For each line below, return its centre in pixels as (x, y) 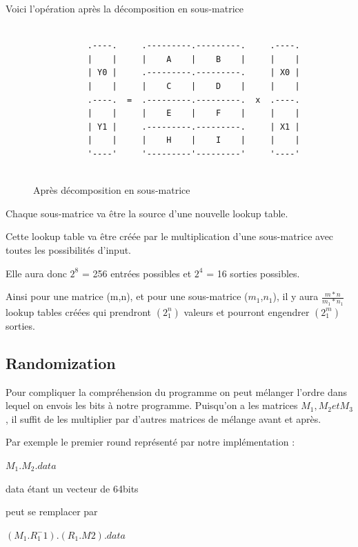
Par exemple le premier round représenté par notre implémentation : (150, 442)
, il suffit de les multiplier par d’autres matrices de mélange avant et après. (163, 418)
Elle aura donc (36, 273)
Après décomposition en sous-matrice (112, 190)
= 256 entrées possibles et (137, 273)
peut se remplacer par (52, 511)
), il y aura (296, 296)
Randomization (61, 362)
